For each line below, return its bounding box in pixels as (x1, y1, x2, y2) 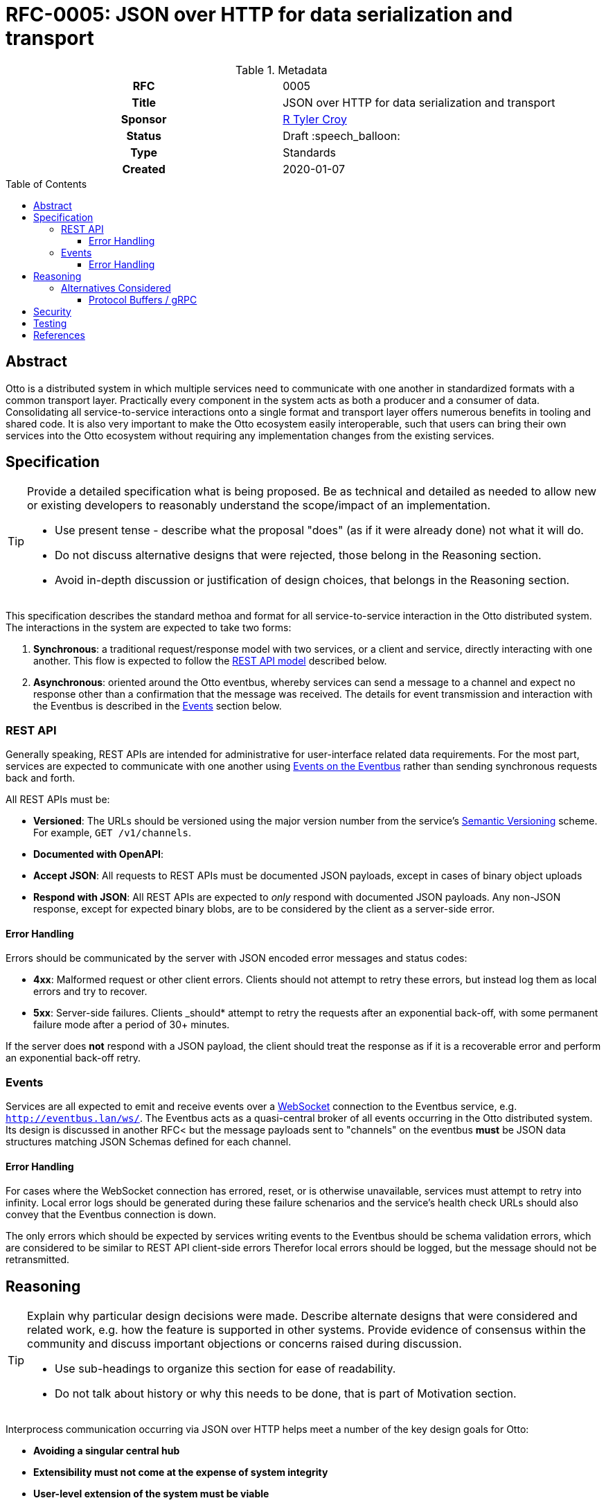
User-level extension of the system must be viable (33, 1488, 269, 1500)
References (33, 328, 85, 341)
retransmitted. (6, 1253, 70, 1266)
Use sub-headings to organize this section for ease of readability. (55, 1362, 396, 1376)
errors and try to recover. (33, 985, 148, 998)
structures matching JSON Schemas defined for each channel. (6, 1136, 292, 1148)
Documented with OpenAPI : (33, 848, 164, 861)
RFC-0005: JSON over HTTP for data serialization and (6, 3, 513, 26)
